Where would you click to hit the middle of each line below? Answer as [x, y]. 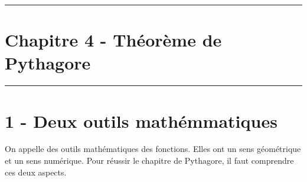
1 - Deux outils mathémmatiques [141, 120]
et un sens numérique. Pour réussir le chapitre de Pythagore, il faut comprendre [149, 161]
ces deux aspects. [36, 172]
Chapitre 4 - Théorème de [113, 40]
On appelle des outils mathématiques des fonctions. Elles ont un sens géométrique [153, 149]
